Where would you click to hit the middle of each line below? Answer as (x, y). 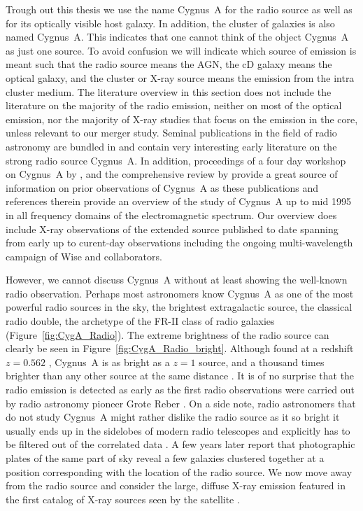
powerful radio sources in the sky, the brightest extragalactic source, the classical (179, 307)
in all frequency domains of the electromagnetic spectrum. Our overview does (171, 215)
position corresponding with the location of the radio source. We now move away (179, 471)
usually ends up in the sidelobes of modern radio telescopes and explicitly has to (178, 430)
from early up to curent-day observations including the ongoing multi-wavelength (179, 243)
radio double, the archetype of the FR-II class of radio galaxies (140, 321)
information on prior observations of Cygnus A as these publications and (162, 187)
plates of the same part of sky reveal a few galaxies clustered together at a (165, 458)
